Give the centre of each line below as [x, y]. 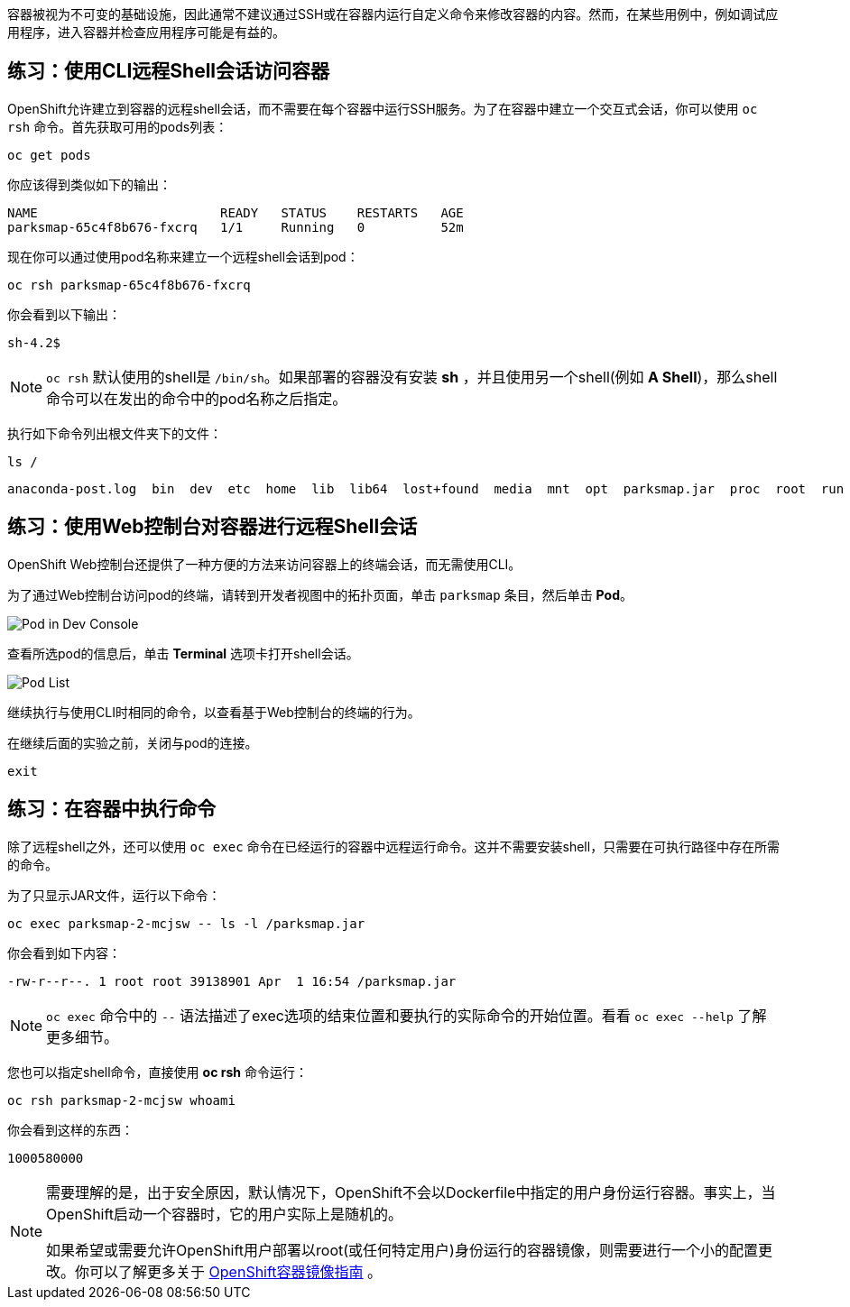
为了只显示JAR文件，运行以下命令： [114, 895]
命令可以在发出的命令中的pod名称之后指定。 [197, 398]
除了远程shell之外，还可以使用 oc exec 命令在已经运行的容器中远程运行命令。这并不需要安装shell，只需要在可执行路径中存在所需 [394, 846]
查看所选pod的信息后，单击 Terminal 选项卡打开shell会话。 [183, 653]
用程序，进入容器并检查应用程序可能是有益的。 [146, 32]
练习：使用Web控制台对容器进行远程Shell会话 [212, 527]
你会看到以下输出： [64, 314]
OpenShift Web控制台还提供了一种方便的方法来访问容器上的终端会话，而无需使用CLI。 [264, 564]
